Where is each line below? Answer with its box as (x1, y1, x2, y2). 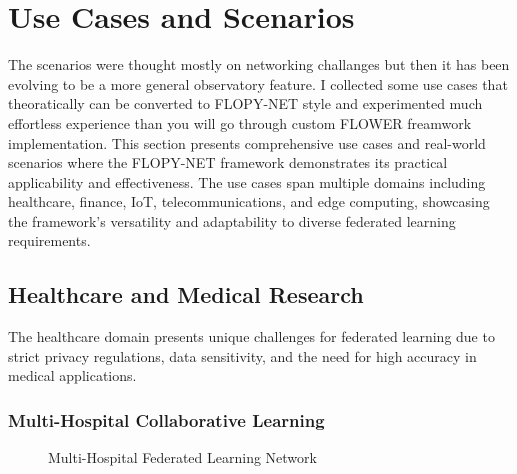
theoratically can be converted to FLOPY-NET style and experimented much (8, 93, 483, 114)
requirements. (8, 230, 91, 251)
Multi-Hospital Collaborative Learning (8, 407, 325, 432)
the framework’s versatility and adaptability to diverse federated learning (8, 210, 456, 231)
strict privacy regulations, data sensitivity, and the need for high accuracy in (8, 345, 477, 366)
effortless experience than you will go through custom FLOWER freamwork (8, 112, 472, 133)
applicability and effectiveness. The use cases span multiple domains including (8, 171, 486, 192)
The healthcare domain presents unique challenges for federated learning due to (8, 326, 495, 347)
